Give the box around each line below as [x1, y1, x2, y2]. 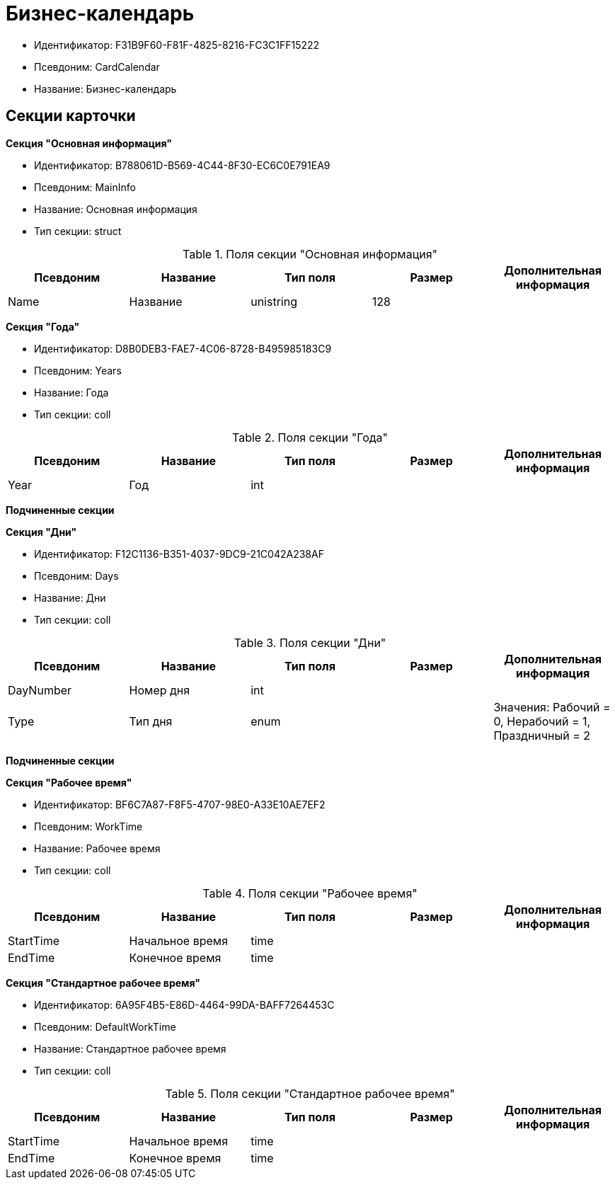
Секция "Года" [6, 320, 80, 333]
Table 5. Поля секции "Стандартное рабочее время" [165, 1086, 455, 1101]
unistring [251, 294, 297, 309]
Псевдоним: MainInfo [34, 181, 136, 193]
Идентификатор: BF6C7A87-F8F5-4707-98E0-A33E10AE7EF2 [34, 798, 326, 811]
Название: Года [34, 386, 109, 399]
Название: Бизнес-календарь [34, 82, 177, 95]
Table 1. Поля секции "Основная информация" [183, 246, 437, 261]
